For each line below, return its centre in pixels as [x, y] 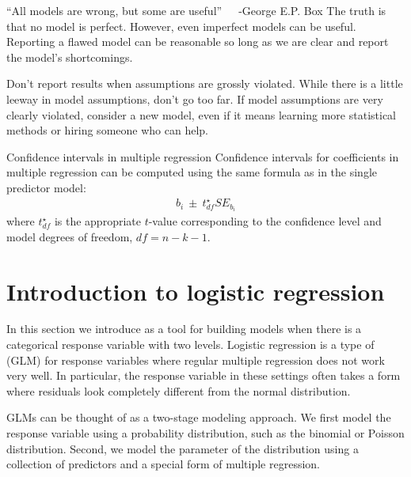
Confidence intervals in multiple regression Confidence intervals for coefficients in [203, 156]
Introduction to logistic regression [196, 291]
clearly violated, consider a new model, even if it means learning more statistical [201, 114]
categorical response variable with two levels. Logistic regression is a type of [190, 344]
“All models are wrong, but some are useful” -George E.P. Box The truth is [196, 10]
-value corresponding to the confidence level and [265, 221]
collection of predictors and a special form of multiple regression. [164, 464]
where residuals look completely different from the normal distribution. [179, 390]
